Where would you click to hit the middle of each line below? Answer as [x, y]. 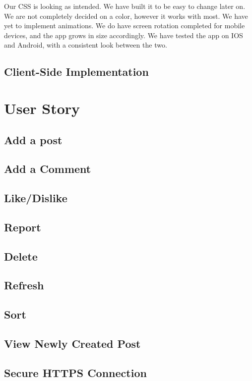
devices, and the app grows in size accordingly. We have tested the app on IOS [124, 35]
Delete [21, 256]
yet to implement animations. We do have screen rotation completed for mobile [125, 26]
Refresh [24, 285]
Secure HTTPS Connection [75, 372]
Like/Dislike [36, 198]
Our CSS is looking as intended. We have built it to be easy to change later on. [125, 6]
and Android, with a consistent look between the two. [86, 45]
